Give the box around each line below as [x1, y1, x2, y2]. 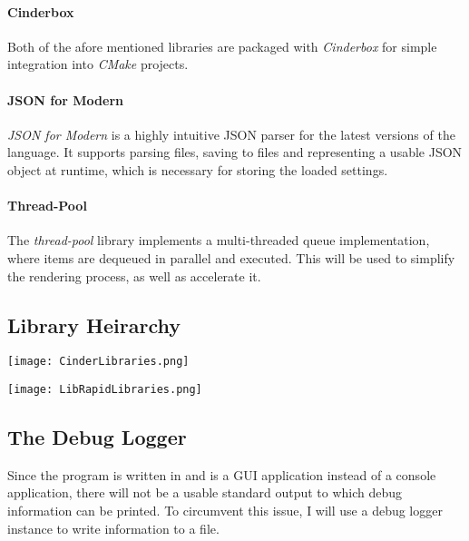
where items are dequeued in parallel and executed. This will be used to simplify [7, 248, 455, 267]
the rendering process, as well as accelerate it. [7, 266, 261, 285]
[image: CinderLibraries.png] [7, 355, 190, 369]
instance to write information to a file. [7, 518, 220, 537]
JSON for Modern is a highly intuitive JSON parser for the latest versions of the [7, 124, 455, 143]
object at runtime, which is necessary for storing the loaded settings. [7, 160, 388, 179]
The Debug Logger [7, 423, 187, 451]
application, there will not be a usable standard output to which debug [7, 483, 403, 502]
